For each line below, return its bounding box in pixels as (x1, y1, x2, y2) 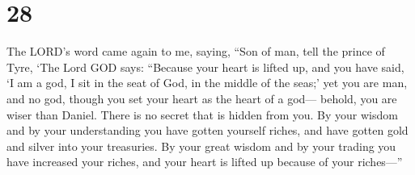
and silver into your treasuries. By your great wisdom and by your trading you (6, 137, 396, 154)
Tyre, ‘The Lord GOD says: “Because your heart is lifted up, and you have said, (6, 58, 404, 75)
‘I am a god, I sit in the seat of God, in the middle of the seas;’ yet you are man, (6, 74, 408, 91)
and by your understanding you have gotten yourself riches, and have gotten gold (6, 122, 409, 139)
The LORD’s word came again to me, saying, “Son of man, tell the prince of (6, 43, 385, 60)
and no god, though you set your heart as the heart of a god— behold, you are (6, 90, 397, 106)
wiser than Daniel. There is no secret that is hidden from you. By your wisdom (6, 106, 398, 123)
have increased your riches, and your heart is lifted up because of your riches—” (6, 153, 403, 170)
